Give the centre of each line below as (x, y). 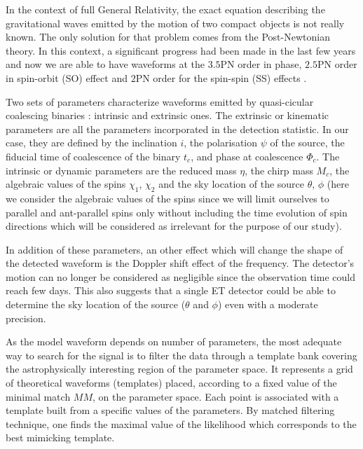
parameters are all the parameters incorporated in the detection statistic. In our (177, 129)
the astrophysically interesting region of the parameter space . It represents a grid (179, 369)
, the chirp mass (279, 170)
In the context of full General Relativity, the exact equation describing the (165, 9)
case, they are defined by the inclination (91, 143)
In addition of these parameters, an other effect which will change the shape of (174, 249)
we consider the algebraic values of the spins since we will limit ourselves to (167, 198)
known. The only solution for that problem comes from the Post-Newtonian (168, 37)
